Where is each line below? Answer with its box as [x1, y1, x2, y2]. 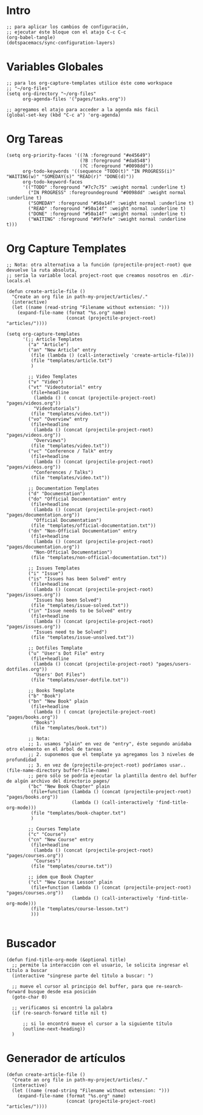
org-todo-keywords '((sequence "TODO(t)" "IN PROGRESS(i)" [22, 168, 175, 174]
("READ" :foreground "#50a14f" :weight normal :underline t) [28, 205, 187, 212]
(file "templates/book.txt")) [30, 724, 108, 731]
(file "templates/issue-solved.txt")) [30, 602, 129, 608]
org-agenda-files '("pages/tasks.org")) [22, 96, 126, 102]
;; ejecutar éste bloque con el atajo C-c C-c [6, 29, 126, 35]
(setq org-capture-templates [6, 331, 80, 337]
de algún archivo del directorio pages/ [6, 778, 111, 784]
